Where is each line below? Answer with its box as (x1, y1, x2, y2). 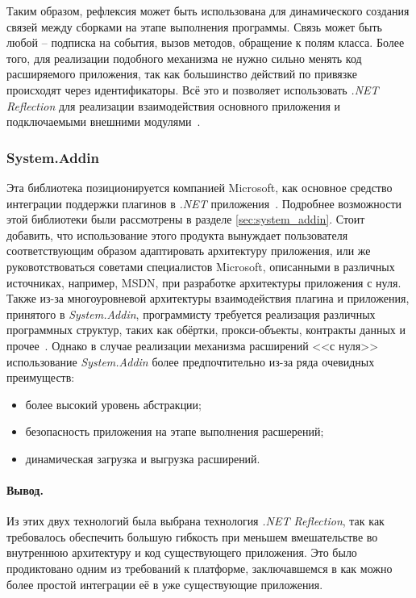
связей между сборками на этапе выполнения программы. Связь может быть (6, 18, 382, 35)
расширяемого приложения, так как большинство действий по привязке (6, 65, 358, 82)
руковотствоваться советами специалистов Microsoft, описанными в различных (6, 257, 395, 274)
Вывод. (6, 482, 44, 499)
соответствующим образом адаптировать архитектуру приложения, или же (6, 242, 371, 259)
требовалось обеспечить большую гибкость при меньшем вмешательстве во (6, 528, 378, 545)
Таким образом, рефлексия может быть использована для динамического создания (6, 2, 410, 19)
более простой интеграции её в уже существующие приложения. (6, 575, 323, 592)
